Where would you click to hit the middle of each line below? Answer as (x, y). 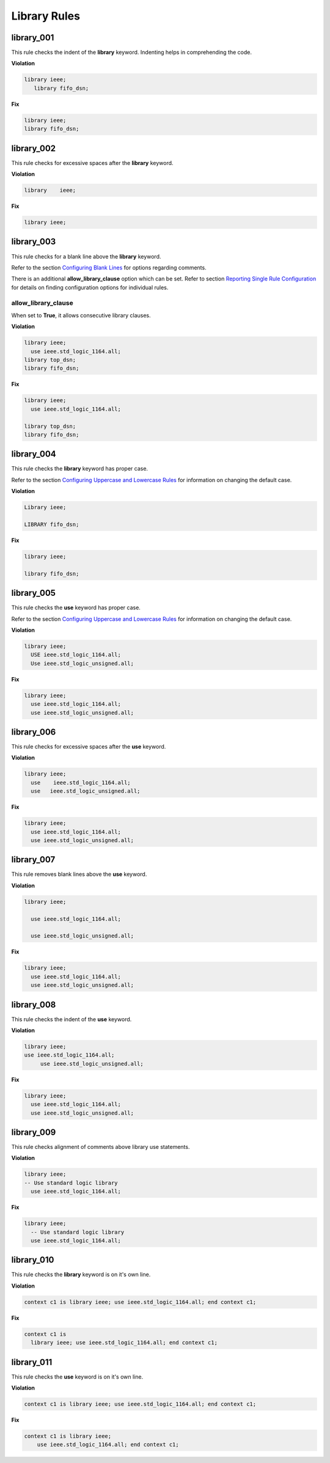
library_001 (33, 38)
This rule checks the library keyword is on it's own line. (81, 1275)
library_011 (32, 1362)
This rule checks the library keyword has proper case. (80, 469)
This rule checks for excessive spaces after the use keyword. (89, 747)
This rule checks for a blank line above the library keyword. (86, 256)
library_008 (34, 1004)
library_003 (34, 242)
